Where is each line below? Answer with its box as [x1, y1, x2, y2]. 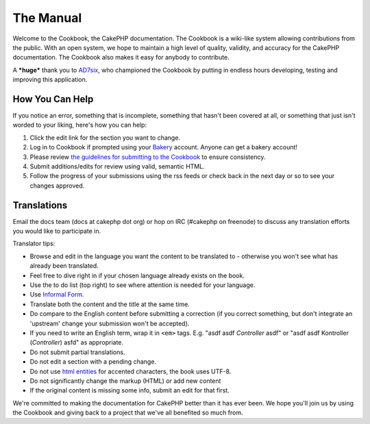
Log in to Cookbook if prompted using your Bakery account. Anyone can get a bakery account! [29, 143, 298, 151]
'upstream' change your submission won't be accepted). [29, 319, 190, 327]
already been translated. [29, 262, 99, 270]
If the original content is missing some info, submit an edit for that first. [29, 386, 230, 395]
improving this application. [12, 75, 88, 84]
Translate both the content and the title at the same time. [29, 300, 190, 308]
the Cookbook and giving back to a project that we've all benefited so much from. [12, 408, 243, 417]
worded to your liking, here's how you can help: [12, 121, 147, 129]
